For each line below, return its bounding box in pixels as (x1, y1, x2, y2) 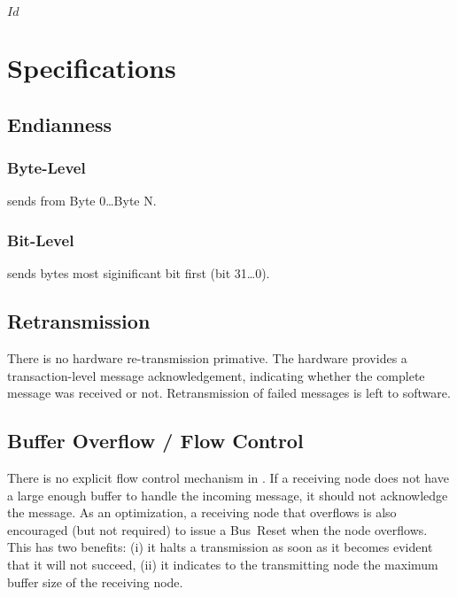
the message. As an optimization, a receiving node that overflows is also (7, 503, 397, 522)
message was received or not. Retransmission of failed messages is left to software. (7, 384, 451, 402)
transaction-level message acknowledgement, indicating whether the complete (7, 366, 425, 384)
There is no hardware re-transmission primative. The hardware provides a (7, 348, 407, 367)
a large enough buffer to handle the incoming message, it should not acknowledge (7, 485, 448, 504)
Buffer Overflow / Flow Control (7, 427, 304, 454)
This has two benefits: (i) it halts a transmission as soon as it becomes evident (7, 538, 433, 556)
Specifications (7, 50, 176, 86)
